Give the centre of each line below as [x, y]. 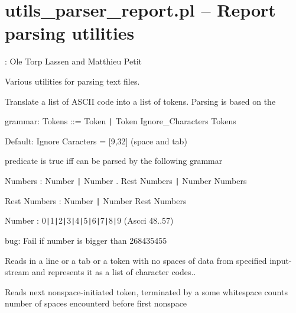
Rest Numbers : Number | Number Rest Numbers [96, 200]
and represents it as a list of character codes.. [114, 272]
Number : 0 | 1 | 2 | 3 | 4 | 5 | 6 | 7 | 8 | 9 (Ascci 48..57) [89, 220]
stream [17, 272]
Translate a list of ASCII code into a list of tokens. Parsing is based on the [140, 101]
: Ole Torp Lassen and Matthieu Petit [73, 61]
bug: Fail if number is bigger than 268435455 [86, 240]
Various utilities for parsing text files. [72, 81]
